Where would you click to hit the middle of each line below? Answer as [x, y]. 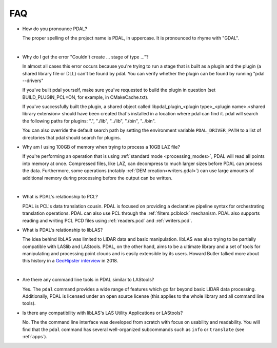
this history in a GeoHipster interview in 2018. [70, 261]
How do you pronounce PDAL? [55, 29]
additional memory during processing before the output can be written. [97, 178]
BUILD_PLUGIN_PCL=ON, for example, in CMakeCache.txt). [85, 97]
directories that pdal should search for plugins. [72, 137]
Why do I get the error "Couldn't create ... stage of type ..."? [85, 57]
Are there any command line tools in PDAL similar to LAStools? [88, 280]
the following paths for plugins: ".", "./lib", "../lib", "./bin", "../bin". [89, 121]
